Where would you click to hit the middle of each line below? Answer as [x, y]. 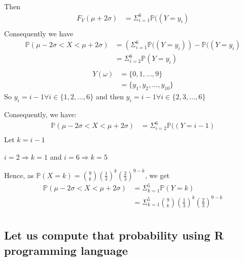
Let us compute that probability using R [114, 235]
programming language [66, 250]
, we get [157, 175]
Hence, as [19, 175]
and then [110, 96]
